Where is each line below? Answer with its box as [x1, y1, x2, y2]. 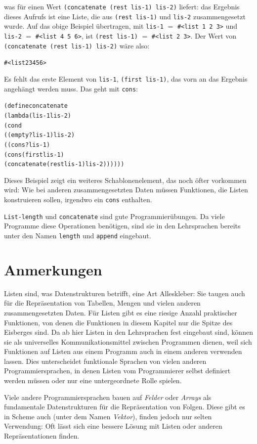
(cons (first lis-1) [4, 151, 64, 158]
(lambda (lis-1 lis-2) [4, 112, 72, 119]
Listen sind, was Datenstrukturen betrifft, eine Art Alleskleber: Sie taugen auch [4, 288, 245, 298]
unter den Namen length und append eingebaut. [4, 230, 151, 240]
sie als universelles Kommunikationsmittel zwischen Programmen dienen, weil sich [4, 336, 252, 347]
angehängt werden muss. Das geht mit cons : [4, 83, 138, 93]
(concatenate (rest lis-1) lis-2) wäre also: [4, 40, 150, 50]
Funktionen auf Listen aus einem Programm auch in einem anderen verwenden [4, 346, 242, 356]
